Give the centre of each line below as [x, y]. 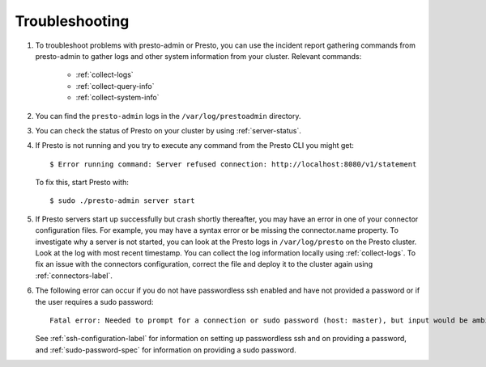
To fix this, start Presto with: [82, 183]
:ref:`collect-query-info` [115, 86]
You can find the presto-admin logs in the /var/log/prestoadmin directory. [168, 116]
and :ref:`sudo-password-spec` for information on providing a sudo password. [166, 350]
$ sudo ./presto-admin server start [122, 201]
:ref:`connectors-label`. [74, 276]
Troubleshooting [72, 21]
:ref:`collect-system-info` [117, 98]
